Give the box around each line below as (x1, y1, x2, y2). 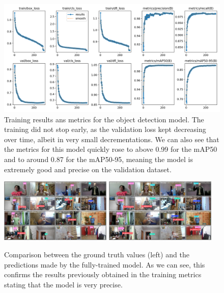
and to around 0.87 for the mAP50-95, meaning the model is (4, 153, 193, 164)
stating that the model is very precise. (4, 279, 123, 289)
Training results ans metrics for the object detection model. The (4, 114, 204, 124)
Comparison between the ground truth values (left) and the (4, 249, 189, 259)
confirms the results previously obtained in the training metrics (4, 269, 202, 280)
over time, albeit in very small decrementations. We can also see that (4, 134, 219, 144)
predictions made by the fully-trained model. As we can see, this (4, 259, 205, 270)
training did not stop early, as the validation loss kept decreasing (4, 124, 206, 135)
